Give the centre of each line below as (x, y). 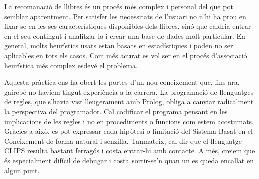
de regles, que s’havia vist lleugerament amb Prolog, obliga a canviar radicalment (129, 102)
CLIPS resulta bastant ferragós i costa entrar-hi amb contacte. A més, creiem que (130, 151)
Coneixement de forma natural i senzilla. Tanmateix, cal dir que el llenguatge (123, 141)
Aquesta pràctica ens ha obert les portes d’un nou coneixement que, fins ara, (122, 82)
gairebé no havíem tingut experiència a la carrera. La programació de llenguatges (129, 92)
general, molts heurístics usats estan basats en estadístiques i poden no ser (119, 45)
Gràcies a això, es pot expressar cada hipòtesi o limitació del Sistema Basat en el (128, 131)
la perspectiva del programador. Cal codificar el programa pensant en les (116, 111)
